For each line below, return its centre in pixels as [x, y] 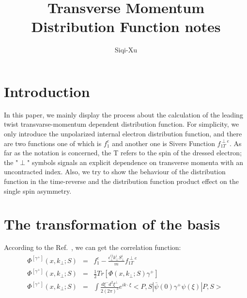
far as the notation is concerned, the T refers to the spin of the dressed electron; [123, 153]
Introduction [47, 91]
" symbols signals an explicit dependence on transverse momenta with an [135, 162]
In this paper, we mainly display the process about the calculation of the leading [123, 114]
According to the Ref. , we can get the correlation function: [93, 247]
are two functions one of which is [53, 143]
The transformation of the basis [112, 224]
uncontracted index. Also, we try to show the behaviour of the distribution [115, 172]
